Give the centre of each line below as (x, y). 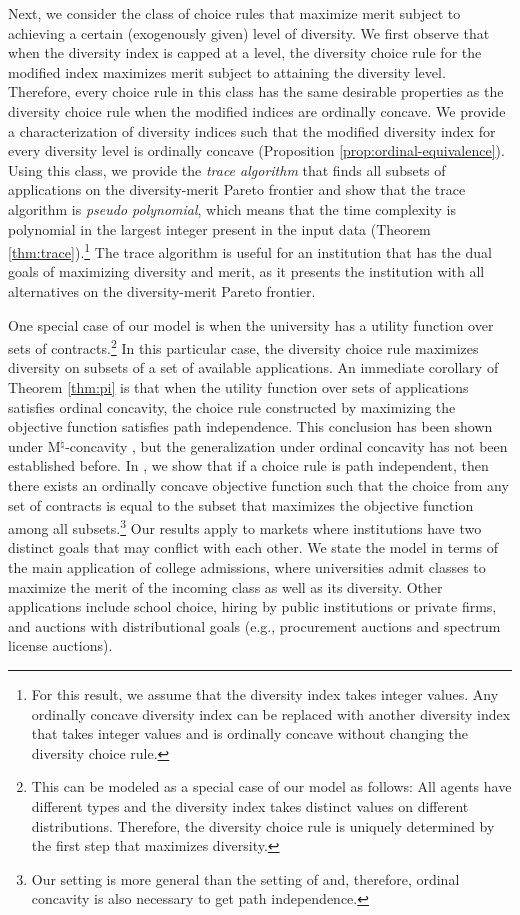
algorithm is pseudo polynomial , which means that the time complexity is (232, 208)
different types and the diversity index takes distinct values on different (250, 805)
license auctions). (60, 645)
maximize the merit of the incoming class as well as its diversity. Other (225, 586)
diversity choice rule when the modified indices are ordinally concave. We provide (257, 110)
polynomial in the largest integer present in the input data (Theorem (219, 228)
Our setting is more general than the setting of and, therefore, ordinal (245, 878)
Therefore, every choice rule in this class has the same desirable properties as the (256, 91)
